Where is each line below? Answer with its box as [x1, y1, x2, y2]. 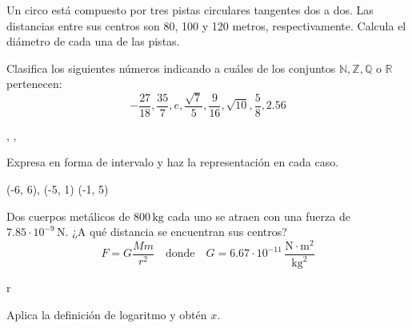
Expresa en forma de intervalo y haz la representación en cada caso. [6, 154, 339, 170]
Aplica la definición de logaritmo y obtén [6, 306, 207, 322]
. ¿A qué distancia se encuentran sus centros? [65, 223, 287, 240]
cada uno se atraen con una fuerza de [167, 207, 350, 224]
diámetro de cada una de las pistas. [6, 33, 180, 50]
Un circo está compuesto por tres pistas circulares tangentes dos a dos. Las [6, 2, 374, 18]
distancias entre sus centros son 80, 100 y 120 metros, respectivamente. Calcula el [6, 17, 406, 34]
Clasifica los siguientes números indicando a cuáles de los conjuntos [6, 59, 336, 76]
